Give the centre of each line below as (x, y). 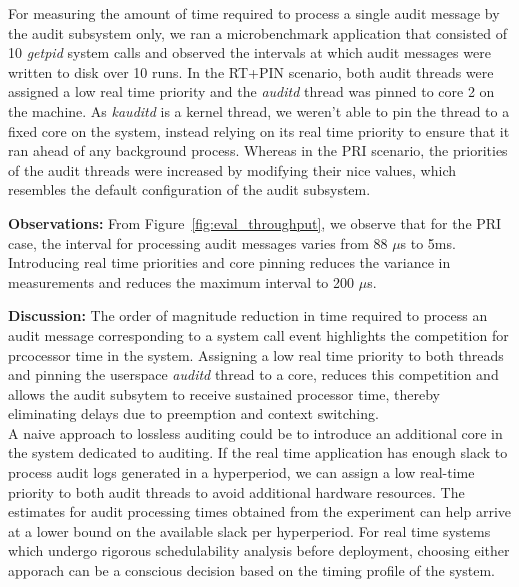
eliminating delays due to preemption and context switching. (193, 413)
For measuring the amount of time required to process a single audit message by (254, 13)
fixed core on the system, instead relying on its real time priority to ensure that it (259, 130)
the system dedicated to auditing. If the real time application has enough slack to (258, 452)
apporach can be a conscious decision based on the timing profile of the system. (252, 570)
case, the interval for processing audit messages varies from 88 (198, 242)
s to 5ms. (428, 242)
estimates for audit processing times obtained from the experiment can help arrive (260, 511)
